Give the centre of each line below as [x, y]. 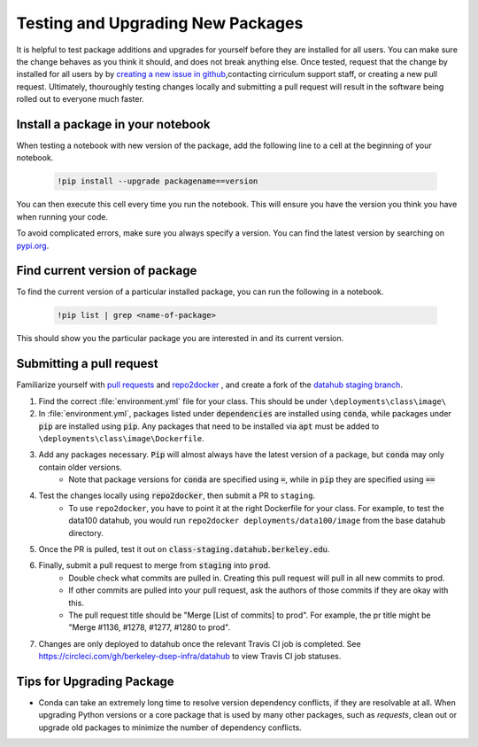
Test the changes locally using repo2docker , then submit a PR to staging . [177, 495]
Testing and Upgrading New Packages [160, 23]
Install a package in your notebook [113, 124]
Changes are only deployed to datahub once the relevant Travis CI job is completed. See [200, 643]
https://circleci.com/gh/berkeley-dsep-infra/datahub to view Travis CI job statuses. [190, 657]
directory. [86, 533]
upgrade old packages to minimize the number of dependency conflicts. [170, 728]
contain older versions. [81, 467]
